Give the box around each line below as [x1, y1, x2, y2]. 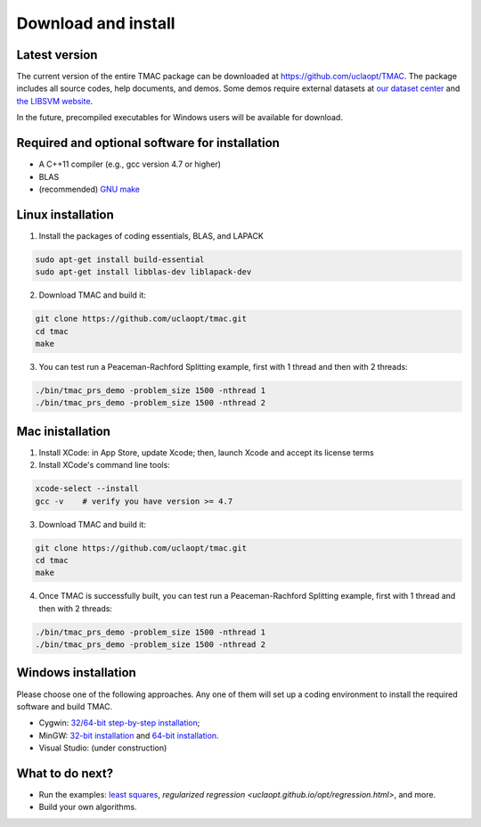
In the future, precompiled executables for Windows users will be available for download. [16, 112, 343, 123]
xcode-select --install [35, 484, 140, 494]
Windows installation [16, 665, 137, 681]
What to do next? [16, 766, 114, 781]
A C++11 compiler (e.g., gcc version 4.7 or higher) [38, 159, 222, 169]
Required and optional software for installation [16, 135, 281, 151]
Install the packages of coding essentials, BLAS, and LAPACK [38, 230, 265, 241]
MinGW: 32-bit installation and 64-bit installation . [38, 730, 219, 741]
